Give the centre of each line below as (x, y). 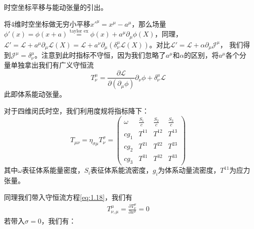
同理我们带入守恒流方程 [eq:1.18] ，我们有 (68, 197)
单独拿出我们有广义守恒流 (52, 64)
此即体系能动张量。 (35, 94)
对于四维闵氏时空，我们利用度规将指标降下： (76, 111)
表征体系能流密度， (122, 170)
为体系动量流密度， (189, 170)
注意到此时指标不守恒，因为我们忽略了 (104, 55)
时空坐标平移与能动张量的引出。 (56, 7)
